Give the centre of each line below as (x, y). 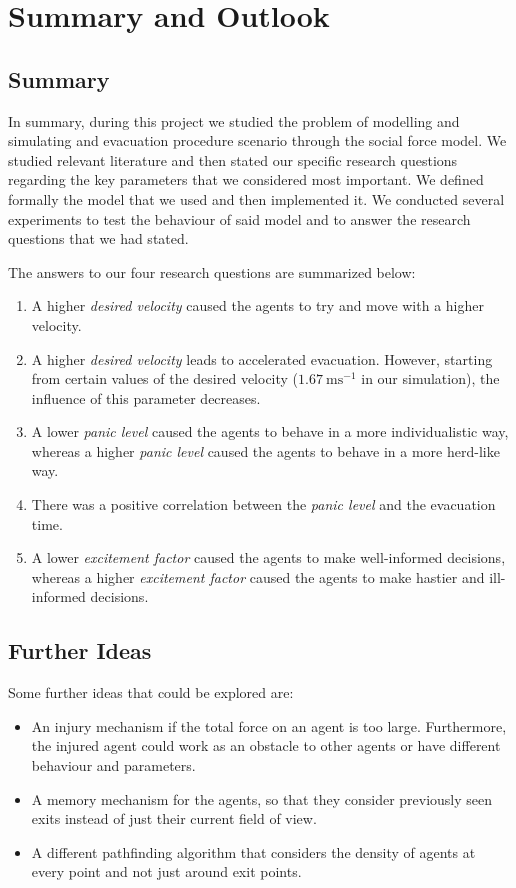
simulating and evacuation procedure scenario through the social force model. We (257, 140)
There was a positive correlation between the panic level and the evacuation (263, 504)
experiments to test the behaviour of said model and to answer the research (239, 218)
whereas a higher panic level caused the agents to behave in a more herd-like (265, 450)
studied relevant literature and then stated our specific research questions (233, 159)
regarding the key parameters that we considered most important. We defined (246, 179)
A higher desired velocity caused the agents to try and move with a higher (257, 305)
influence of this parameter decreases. (146, 397)
